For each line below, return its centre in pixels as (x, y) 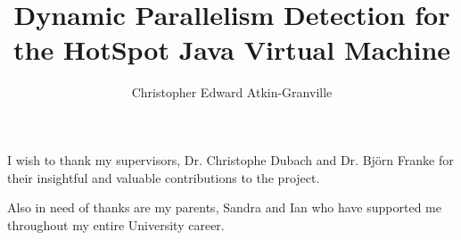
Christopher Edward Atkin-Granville (232, 92)
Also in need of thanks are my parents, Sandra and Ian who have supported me (224, 207)
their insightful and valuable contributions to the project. (164, 177)
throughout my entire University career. (116, 224)
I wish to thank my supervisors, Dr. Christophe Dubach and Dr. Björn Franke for (230, 159)
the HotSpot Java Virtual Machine (232, 50)
